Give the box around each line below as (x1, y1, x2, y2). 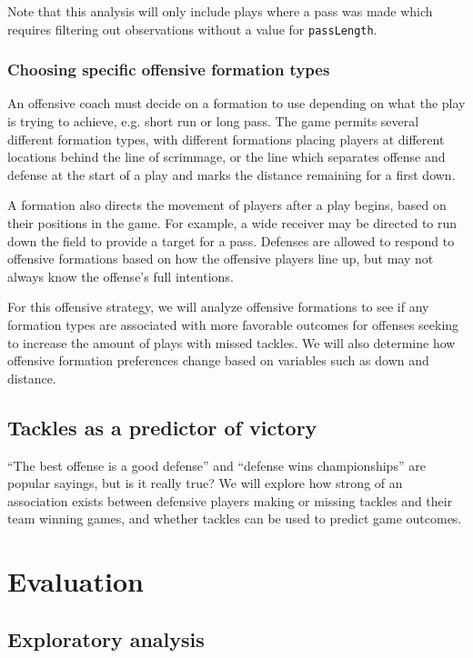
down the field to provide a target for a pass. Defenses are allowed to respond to (7, 231, 455, 250)
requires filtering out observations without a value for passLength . (7, 19, 377, 38)
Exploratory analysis (7, 624, 205, 653)
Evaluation (7, 563, 144, 600)
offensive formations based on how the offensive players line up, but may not (7, 249, 434, 268)
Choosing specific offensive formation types (7, 58, 330, 81)
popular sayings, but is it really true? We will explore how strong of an (7, 474, 403, 493)
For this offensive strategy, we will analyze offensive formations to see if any (7, 297, 429, 316)
